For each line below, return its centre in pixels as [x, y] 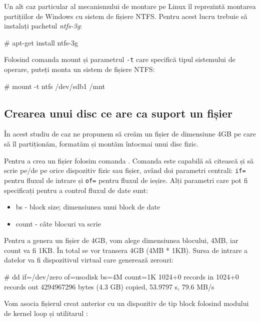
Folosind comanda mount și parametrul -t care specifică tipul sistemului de [120, 59]
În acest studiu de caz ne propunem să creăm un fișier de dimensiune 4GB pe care [130, 134]
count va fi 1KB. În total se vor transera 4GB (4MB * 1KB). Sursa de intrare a [126, 250]
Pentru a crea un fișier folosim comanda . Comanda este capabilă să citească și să [129, 160]
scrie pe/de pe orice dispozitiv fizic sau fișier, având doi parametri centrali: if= [125, 170]
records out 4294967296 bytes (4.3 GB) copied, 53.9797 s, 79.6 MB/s [109, 286]
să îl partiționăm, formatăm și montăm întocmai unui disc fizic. [101, 144]
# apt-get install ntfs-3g [41, 42]
